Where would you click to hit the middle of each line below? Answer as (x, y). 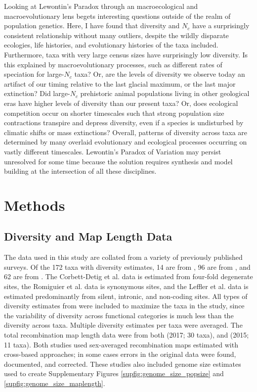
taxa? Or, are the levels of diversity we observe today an (160, 74)
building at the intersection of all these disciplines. (80, 171)
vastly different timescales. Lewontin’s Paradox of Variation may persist (113, 151)
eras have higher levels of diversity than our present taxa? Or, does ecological (121, 103)
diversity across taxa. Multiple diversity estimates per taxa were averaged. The (123, 325)
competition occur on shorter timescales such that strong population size (114, 113)
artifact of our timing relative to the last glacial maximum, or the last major (120, 83)
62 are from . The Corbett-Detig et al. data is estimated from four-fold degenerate (128, 276)
